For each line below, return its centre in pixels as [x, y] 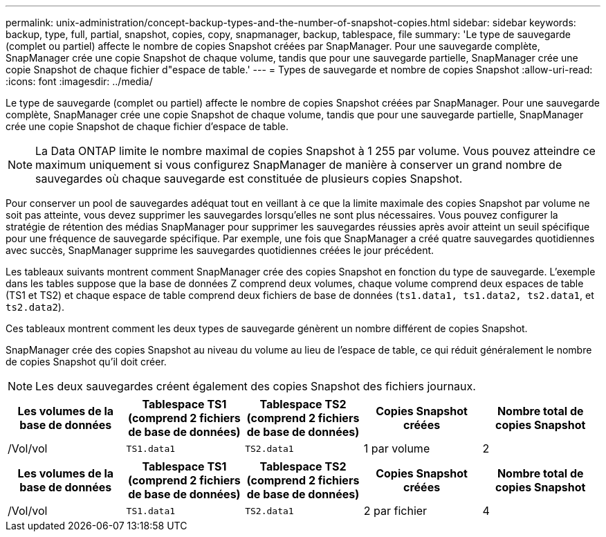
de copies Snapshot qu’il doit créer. [86, 362]
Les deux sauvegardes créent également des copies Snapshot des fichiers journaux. [256, 386]
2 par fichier [395, 511]
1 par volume [397, 448]
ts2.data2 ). [35, 307]
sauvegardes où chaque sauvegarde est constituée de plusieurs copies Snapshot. [249, 179]
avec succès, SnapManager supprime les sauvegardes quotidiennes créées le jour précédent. [220, 250]
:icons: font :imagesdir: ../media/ [79, 81]
